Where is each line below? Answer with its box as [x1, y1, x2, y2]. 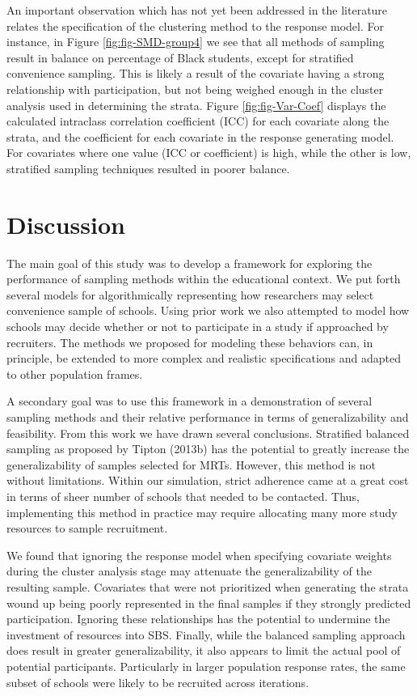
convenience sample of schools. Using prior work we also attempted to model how [6, 302, 410, 319]
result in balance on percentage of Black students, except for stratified [6, 49, 354, 66]
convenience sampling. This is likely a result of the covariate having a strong [6, 65, 385, 82]
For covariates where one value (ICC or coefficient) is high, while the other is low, [6, 144, 411, 161]
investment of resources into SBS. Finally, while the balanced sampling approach [6, 626, 406, 643]
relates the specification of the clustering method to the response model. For [6, 17, 384, 34]
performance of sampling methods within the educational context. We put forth [6, 270, 401, 287]
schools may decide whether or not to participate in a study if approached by [6, 318, 389, 335]
